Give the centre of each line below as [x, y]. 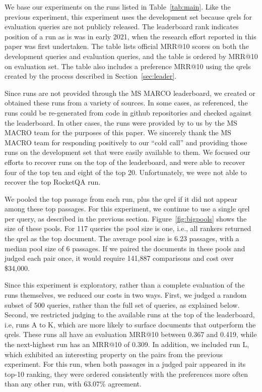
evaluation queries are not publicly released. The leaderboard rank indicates [122, 26]
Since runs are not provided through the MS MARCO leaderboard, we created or [130, 93]
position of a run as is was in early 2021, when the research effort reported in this [130, 36]
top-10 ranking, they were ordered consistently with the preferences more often [126, 374]
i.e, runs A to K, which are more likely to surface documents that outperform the [130, 324]
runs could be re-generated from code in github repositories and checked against [128, 112]
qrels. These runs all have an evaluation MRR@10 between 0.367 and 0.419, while [131, 334]
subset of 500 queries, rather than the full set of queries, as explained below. [122, 304]
